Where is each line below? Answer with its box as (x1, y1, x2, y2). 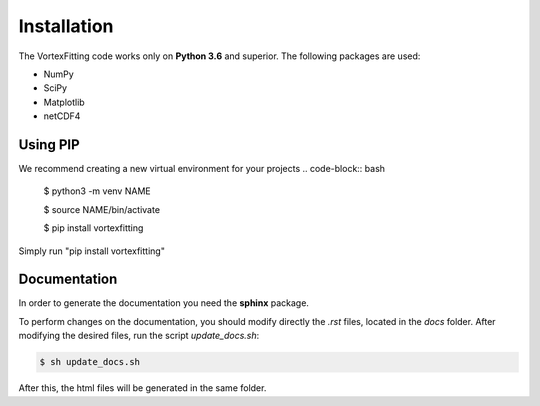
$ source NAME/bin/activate (43, 203, 160, 215)
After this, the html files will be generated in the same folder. (18, 382, 267, 394)
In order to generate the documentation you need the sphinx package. (18, 297, 310, 309)
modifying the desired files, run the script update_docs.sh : (18, 330, 260, 342)
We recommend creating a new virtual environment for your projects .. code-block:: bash (18, 163, 385, 175)
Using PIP (18, 136, 80, 153)
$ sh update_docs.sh (39, 356, 140, 368)
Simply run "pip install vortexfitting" (18, 245, 165, 257)
